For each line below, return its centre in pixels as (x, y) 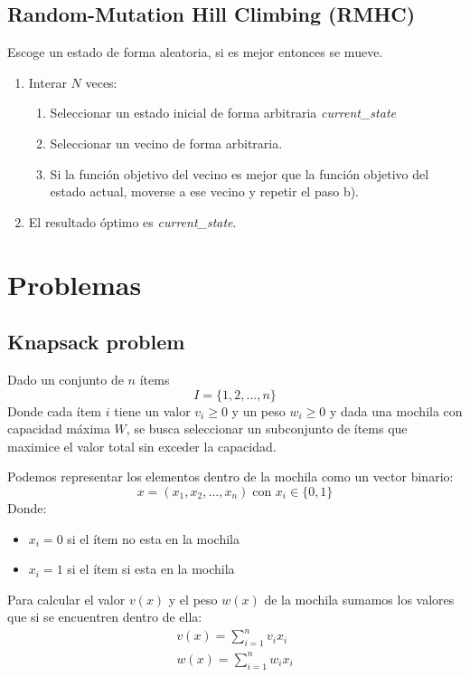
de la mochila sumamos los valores (359, 599)
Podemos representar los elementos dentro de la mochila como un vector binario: (230, 477)
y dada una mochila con (396, 410)
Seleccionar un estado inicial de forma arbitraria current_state (223, 113)
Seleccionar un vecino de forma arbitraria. (166, 143)
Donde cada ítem (55, 410)
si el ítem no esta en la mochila (153, 538)
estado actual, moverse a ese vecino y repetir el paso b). (205, 191)
